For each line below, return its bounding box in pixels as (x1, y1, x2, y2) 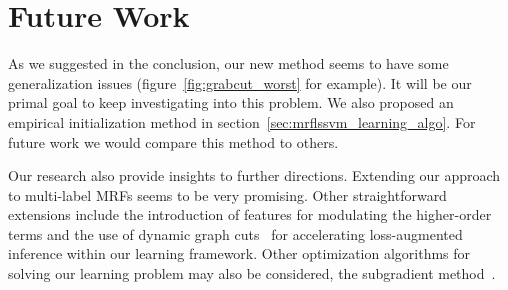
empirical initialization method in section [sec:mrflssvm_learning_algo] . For (8, 111, 476, 132)
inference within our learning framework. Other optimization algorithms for (8, 243, 471, 264)
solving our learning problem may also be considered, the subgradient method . (8, 263, 496, 284)
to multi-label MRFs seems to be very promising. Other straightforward (8, 184, 447, 205)
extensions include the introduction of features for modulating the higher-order (8, 204, 492, 225)
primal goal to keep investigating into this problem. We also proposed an (8, 92, 454, 113)
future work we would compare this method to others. (8, 131, 339, 152)
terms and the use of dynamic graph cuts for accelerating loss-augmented (8, 223, 463, 244)
